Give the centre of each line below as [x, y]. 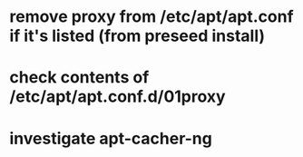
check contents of [79, 78]
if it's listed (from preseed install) [137, 36]
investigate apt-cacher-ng [111, 138]
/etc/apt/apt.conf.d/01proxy [117, 97]
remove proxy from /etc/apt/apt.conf [151, 17]
